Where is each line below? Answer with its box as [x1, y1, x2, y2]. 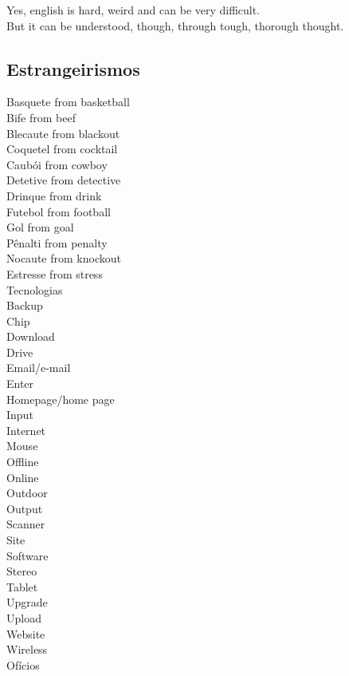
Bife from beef [6, 109, 76, 125]
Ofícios [6, 656, 40, 673]
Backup [6, 297, 43, 314]
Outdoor [6, 484, 48, 501]
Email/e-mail [6, 359, 71, 376]
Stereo [6, 563, 37, 579]
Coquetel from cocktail [6, 140, 118, 157]
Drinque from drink [6, 187, 102, 204]
